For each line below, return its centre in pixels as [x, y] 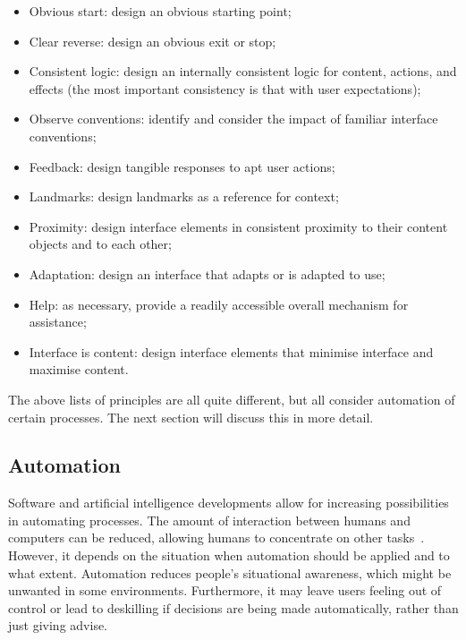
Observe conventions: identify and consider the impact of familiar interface [233, 119]
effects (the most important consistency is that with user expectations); [225, 88]
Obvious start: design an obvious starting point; [160, 11]
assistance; [58, 322]
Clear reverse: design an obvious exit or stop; [153, 41]
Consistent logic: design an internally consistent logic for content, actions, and [243, 71]
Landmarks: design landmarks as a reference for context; [184, 196]
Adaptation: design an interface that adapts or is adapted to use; [207, 273]
